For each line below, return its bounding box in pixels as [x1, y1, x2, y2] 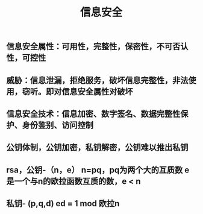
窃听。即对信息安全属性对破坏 [22, 86, 133, 96]
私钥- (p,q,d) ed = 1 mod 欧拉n [6, 198, 120, 209]
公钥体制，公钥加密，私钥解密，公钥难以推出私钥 [6, 142, 189, 153]
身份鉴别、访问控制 [22, 120, 93, 130]
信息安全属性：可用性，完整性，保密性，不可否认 [6, 42, 189, 52]
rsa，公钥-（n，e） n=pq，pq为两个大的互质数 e [6, 165, 190, 175]
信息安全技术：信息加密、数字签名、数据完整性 [6, 109, 181, 119]
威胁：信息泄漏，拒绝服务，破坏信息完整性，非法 [6, 75, 189, 85]
